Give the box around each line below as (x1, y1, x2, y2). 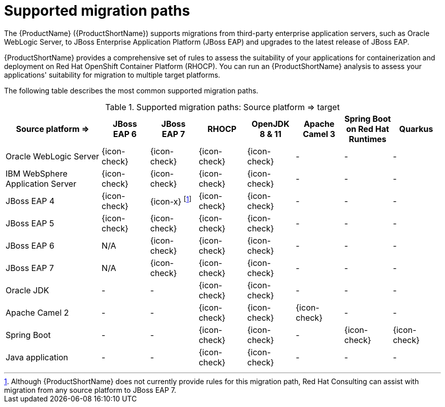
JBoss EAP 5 (6, 218, 54, 228)
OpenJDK (251, 118, 290, 129)
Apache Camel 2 (6, 307, 69, 318)
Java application (6, 352, 69, 362)
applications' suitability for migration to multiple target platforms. (4, 70, 220, 79)
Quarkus (399, 123, 433, 134)
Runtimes (348, 133, 387, 144)
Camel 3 (303, 128, 335, 139)
